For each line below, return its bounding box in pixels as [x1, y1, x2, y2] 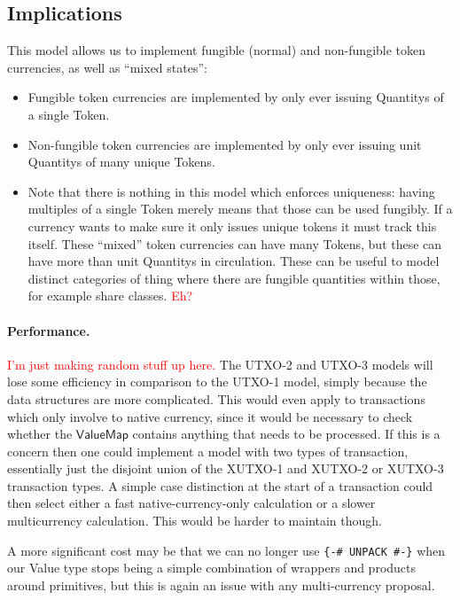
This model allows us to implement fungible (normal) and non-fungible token [7, 41, 426, 59]
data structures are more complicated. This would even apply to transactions [7, 389, 425, 408]
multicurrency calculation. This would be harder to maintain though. [7, 511, 383, 530]
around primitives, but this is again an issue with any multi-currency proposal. [7, 575, 435, 594]
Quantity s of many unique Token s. [27, 152, 215, 171]
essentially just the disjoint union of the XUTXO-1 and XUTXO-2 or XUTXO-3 [7, 459, 444, 478]
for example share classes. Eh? [27, 286, 193, 305]
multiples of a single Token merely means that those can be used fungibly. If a [27, 199, 453, 218]
